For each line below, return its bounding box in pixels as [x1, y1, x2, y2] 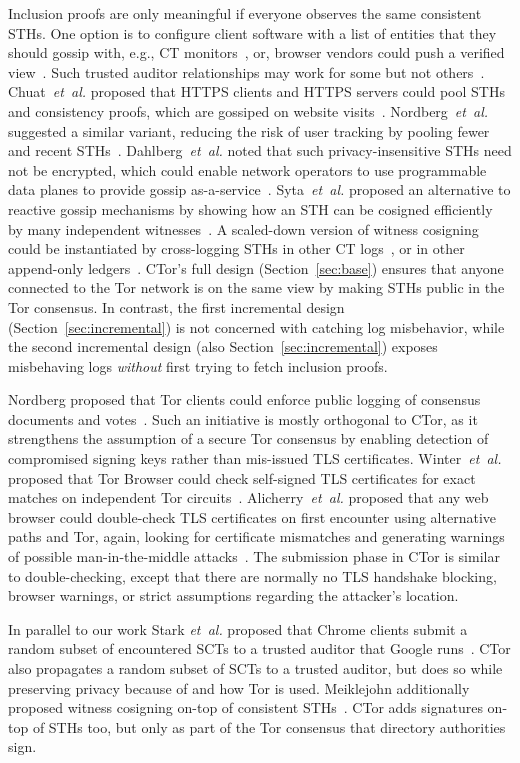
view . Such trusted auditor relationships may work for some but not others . [8, 61, 485, 82]
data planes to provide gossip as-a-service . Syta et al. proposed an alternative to [8, 179, 511, 200]
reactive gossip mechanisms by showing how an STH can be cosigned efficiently [8, 198, 493, 219]
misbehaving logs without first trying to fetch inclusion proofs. [8, 355, 388, 376]
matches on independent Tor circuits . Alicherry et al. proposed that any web [8, 487, 489, 508]
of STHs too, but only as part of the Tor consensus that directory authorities [32, 716, 506, 737]
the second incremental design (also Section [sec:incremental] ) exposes [8, 336, 438, 357]
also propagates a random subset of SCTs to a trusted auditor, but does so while [8, 658, 503, 678]
